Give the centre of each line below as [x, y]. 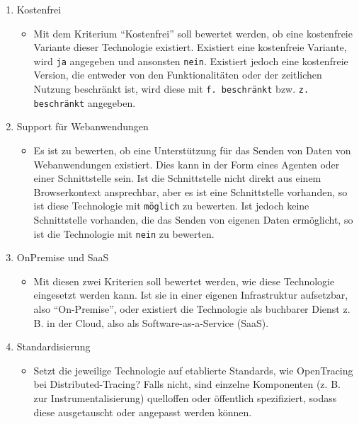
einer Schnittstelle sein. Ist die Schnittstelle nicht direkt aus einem [177, 178]
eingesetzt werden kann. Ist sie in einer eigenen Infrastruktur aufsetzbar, [191, 295]
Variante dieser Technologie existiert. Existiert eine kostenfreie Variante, [190, 47]
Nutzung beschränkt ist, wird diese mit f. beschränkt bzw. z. [171, 89]
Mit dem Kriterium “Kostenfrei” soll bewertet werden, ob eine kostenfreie [193, 33]
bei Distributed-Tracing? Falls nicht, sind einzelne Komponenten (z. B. [187, 384]
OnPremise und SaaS [63, 257]
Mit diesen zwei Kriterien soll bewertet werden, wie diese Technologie [184, 281]
